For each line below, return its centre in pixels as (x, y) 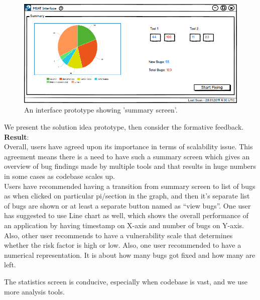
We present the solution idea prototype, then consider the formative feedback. (124, 127)
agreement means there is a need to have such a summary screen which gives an (127, 156)
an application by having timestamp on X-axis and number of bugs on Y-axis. (124, 225)
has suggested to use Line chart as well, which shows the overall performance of (126, 215)
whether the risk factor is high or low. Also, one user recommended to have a (123, 245)
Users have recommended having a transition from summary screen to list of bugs (130, 186)
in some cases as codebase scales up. (59, 176)
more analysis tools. (34, 291)
